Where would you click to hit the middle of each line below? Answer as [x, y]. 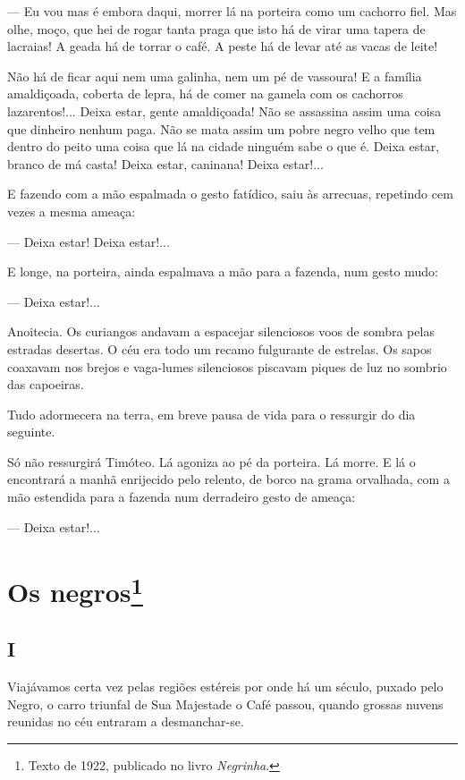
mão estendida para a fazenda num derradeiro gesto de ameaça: [182, 497]
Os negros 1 [75, 590]
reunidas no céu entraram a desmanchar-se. [126, 721]
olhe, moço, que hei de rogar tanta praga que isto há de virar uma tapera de [216, 28]
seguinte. [31, 432]
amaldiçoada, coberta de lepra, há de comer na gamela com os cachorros [205, 93]
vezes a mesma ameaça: [72, 211]
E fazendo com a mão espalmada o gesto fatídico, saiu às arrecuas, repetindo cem [230, 194]
